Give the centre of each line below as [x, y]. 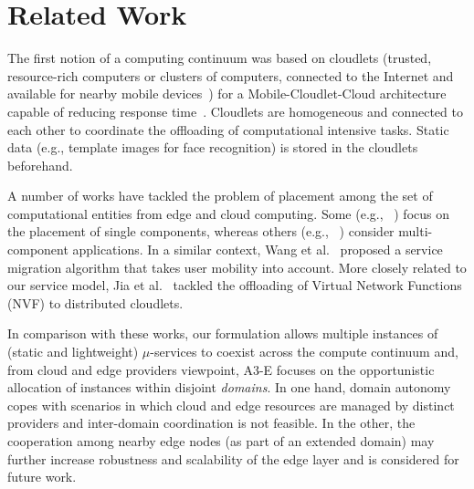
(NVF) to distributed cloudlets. [95, 302]
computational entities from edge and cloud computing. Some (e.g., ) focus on [228, 213]
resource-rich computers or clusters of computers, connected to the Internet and [231, 75]
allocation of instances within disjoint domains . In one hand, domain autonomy [229, 387]
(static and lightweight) [73, 352]
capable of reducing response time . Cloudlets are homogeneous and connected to [235, 111]
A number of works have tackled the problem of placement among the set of [220, 196]
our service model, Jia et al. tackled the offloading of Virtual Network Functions [235, 285]
